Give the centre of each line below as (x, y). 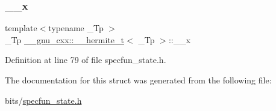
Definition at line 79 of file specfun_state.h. (86, 60)
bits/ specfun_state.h (43, 100)
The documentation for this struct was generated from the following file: (138, 80)
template (21, 28)
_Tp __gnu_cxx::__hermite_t (65, 39)
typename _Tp (76, 28)
